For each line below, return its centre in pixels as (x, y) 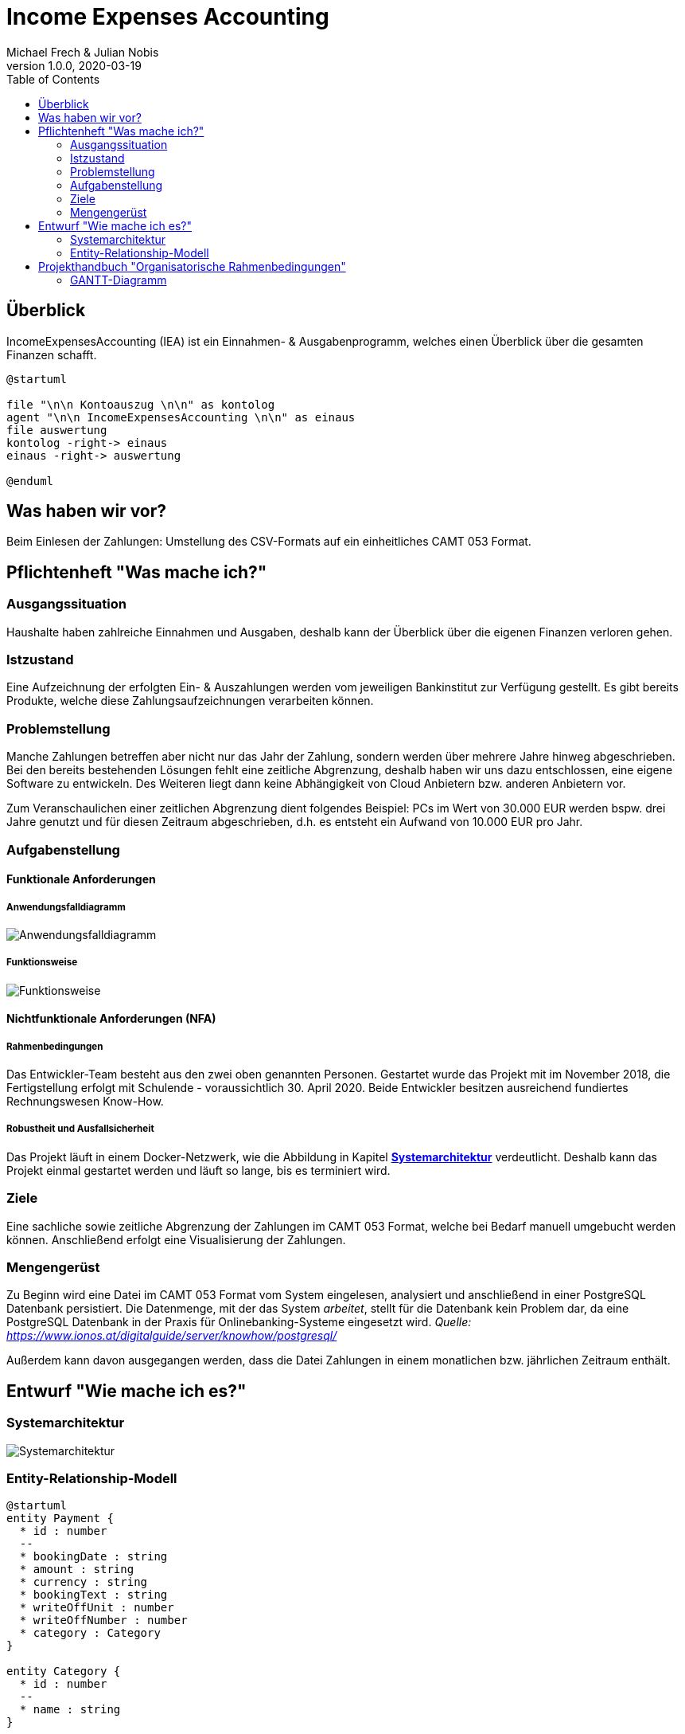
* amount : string (77, 1570)
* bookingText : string (93, 1595)
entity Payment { (60, 1519)
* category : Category (90, 1633)
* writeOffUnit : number (97, 1608)
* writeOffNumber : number (103, 1620)
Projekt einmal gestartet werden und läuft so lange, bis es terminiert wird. (198, 1170)
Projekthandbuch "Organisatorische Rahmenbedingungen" (192, 266)
